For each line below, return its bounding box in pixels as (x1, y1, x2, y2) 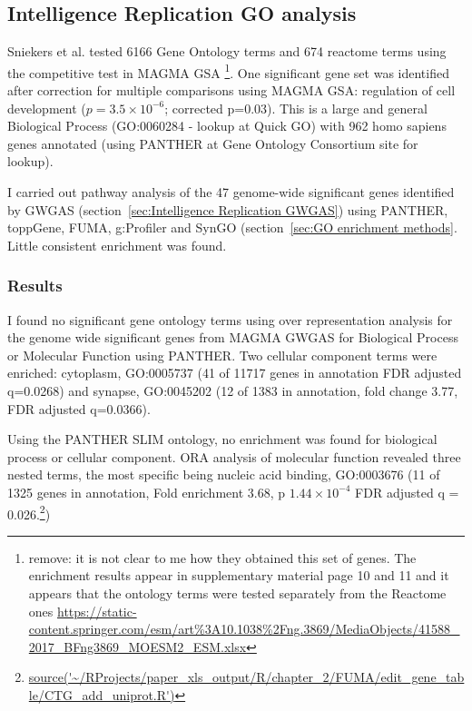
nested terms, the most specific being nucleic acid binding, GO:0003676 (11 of (7, 465, 440, 484)
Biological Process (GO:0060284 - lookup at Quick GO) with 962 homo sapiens (7, 116, 447, 135)
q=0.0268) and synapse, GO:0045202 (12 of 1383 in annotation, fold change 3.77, (7, 380, 458, 400)
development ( (7, 98, 86, 117)
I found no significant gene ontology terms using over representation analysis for (7, 310, 453, 329)
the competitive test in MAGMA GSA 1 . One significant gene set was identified (7, 60, 449, 82)
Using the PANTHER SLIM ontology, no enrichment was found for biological (7, 430, 438, 449)
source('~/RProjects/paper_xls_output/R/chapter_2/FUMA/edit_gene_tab (28, 667, 465, 686)
